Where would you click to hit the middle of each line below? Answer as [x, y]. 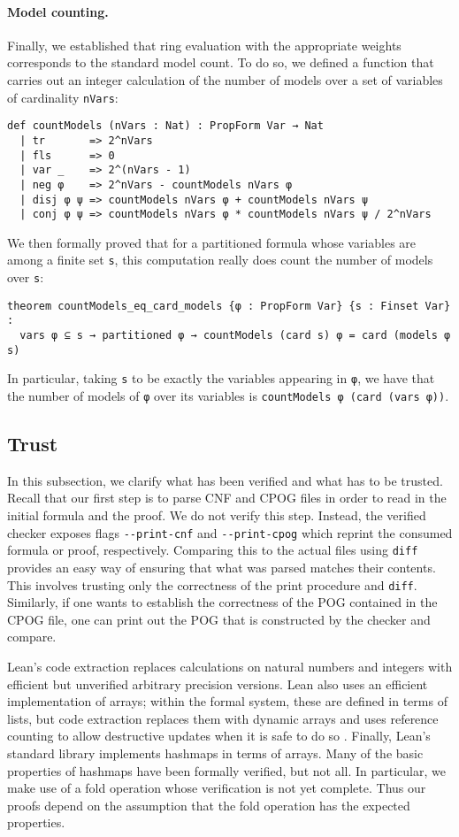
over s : [26, 277]
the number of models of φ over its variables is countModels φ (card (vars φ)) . [228, 396]
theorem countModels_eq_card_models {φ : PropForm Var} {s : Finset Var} [229, 306]
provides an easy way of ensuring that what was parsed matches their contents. [222, 567]
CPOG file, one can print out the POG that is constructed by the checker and [219, 619]
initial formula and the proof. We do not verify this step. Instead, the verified [217, 515]
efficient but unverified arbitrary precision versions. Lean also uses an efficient [218, 683]
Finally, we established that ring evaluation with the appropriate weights [204, 45]
